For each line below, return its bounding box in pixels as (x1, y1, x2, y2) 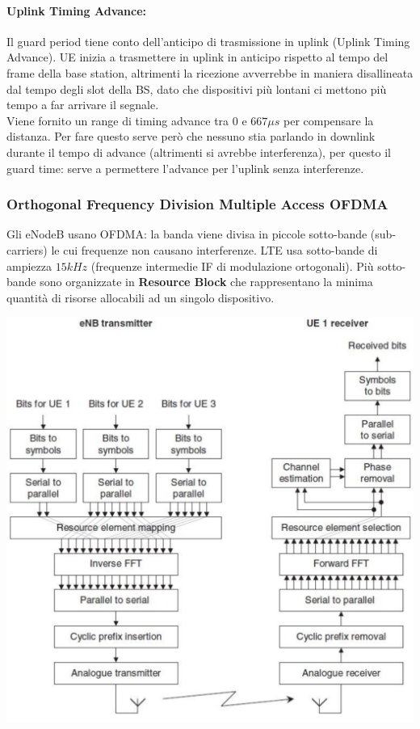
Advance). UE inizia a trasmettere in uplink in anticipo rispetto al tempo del (6, 48, 388, 65)
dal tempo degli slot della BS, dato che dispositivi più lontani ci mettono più (6, 80, 387, 97)
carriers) (6, 241, 48, 258)
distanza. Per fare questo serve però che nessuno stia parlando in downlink (6, 128, 376, 145)
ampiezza (6, 257, 52, 274)
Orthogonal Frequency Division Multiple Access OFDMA (6, 194, 388, 214)
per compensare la (283, 112, 374, 129)
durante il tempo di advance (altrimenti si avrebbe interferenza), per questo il (6, 143, 392, 160)
